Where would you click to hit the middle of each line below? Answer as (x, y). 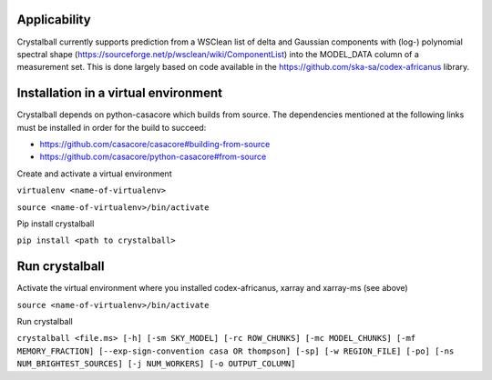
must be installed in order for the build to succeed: (112, 127)
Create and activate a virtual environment (94, 174)
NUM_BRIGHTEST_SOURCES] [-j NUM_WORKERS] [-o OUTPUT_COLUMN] (156, 364)
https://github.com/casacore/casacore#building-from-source (155, 144)
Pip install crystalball (56, 224)
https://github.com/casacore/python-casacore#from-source (153, 157)
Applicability (54, 20)
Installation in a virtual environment (120, 93)
